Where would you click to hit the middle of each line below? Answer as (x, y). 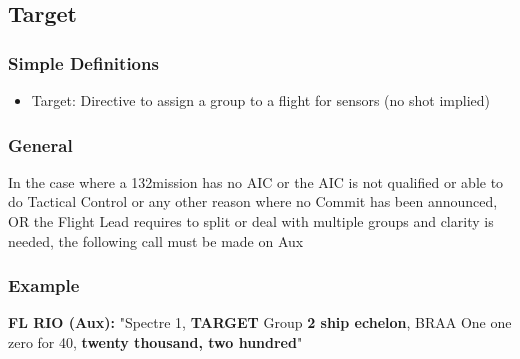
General (40, 144)
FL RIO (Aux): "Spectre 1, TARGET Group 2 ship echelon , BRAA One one (260, 322)
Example (44, 285)
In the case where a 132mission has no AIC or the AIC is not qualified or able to (256, 181)
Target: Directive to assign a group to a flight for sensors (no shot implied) (260, 100)
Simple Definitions (83, 62)
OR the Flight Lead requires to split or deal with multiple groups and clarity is (251, 221)
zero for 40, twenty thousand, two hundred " (155, 342)
